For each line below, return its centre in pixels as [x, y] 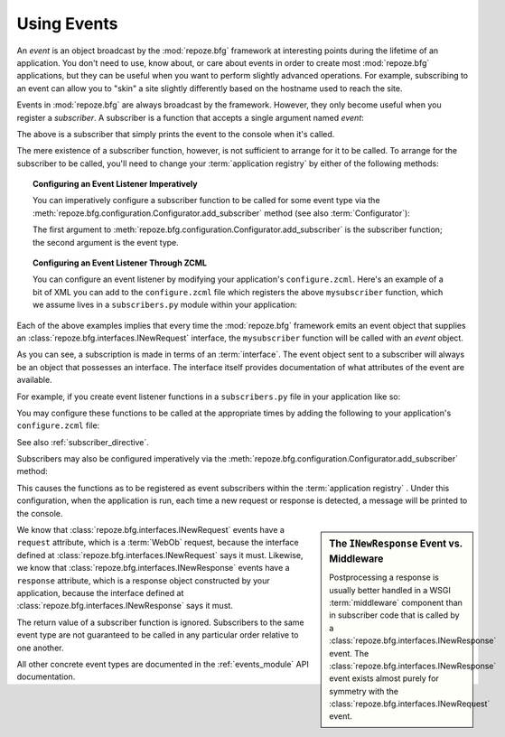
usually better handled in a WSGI [390, 590]
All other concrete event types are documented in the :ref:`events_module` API [163, 664]
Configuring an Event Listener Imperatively [115, 184]
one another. [40, 648]
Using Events [67, 23]
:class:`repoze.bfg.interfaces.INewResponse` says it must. [125, 606]
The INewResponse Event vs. [396, 544]
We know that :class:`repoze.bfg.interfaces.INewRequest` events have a [150, 530]
